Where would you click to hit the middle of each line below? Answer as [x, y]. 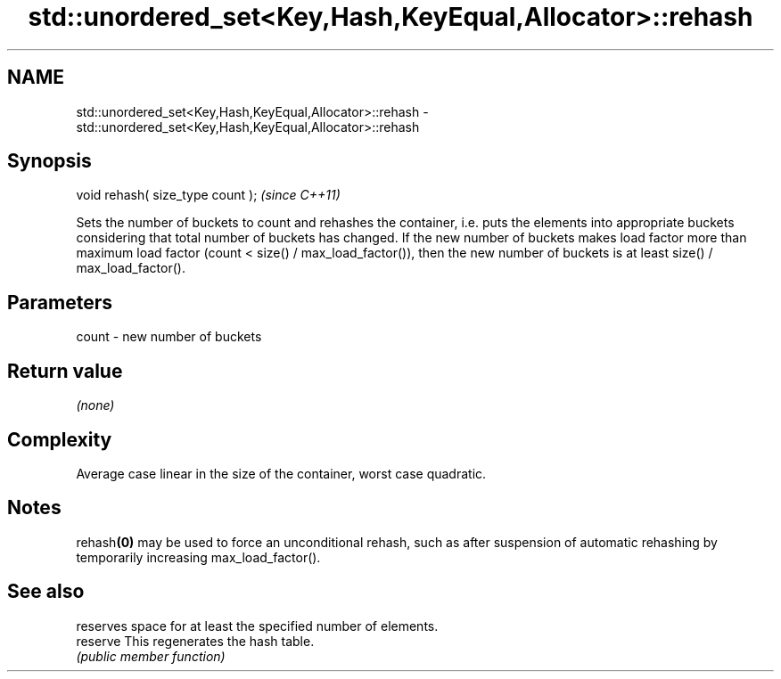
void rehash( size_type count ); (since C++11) [208, 195]
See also [46, 592]
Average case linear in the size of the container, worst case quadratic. [281, 473]
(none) [95, 405]
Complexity [60, 439]
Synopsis [49, 161]
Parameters [60, 302]
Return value [65, 371]
